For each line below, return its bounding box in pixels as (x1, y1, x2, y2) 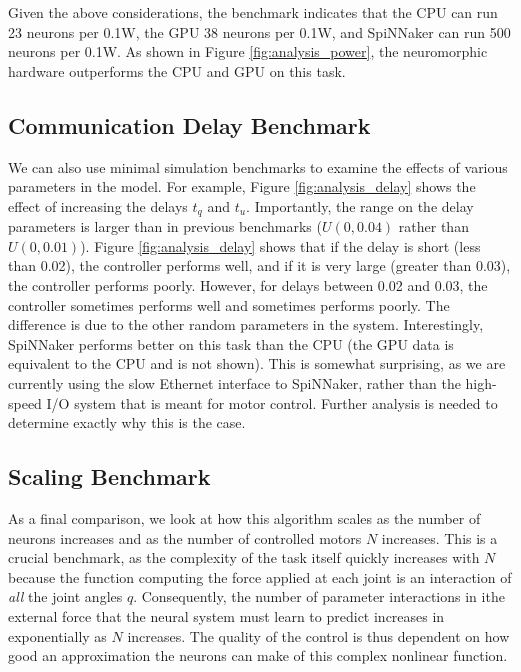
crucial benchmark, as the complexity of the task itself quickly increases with (8, 547, 480, 568)
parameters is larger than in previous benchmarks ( (8, 216, 322, 237)
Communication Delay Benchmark (8, 109, 371, 140)
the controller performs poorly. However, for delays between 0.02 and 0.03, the (8, 275, 488, 295)
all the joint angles (8, 586, 123, 607)
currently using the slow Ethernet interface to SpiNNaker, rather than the (8, 372, 461, 393)
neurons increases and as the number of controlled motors (8, 527, 362, 548)
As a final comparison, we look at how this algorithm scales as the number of (8, 507, 481, 528)
